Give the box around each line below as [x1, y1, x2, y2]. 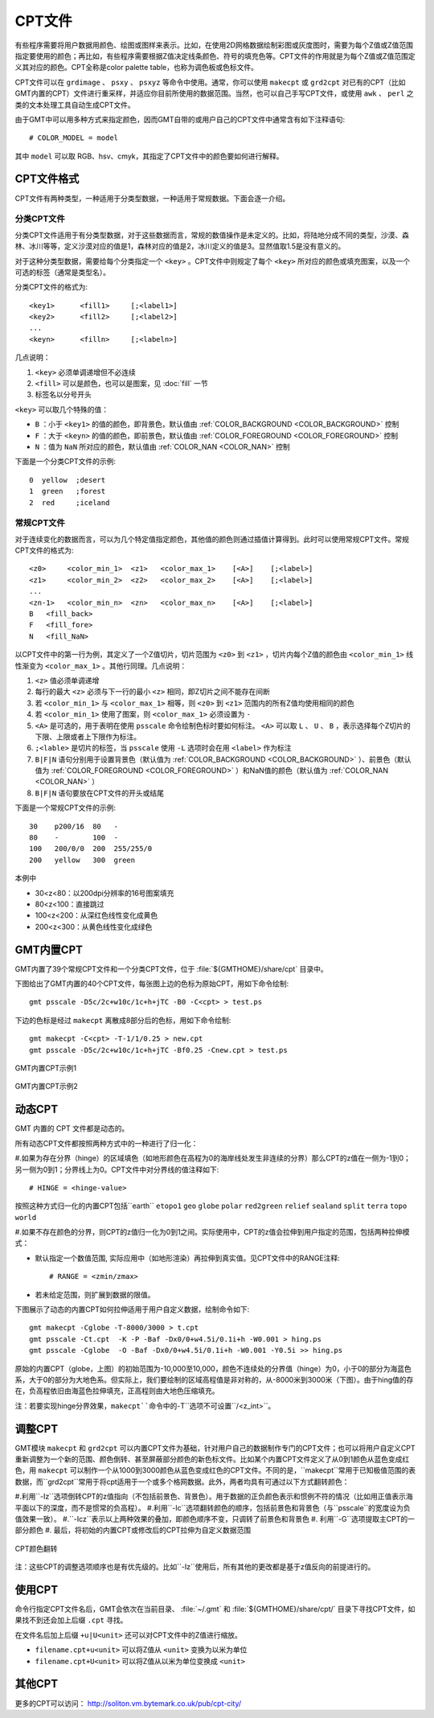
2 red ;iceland [29, 498, 110, 507]
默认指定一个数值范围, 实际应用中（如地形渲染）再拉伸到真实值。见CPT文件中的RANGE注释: [35, 1253, 341, 1263]
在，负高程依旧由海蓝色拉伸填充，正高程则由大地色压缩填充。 [14, 1386, 219, 1395]
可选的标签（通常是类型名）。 [14, 267, 110, 277]
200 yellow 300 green [29, 855, 136, 865]
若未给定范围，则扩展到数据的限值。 [35, 1289, 155, 1299]
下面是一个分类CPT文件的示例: [14, 457, 117, 466]
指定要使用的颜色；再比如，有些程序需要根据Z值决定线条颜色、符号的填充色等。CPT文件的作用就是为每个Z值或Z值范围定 [14, 51, 416, 60]
